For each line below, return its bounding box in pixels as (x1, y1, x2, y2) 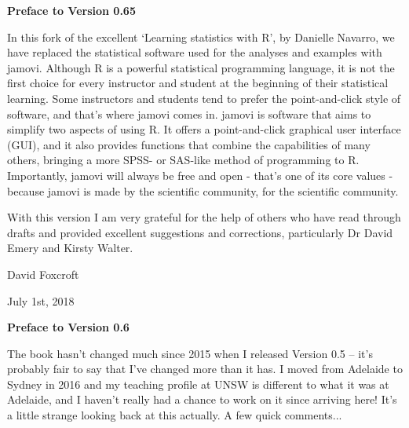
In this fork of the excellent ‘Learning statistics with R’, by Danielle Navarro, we (7, 28, 395, 45)
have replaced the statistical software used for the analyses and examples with (7, 44, 382, 60)
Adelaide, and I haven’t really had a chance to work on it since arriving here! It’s (7, 391, 397, 408)
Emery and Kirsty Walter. (7, 240, 133, 256)
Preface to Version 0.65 (7, 2, 136, 18)
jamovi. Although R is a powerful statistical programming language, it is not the (7, 59, 395, 75)
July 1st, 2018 (7, 292, 75, 309)
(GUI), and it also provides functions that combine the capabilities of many (7, 136, 371, 152)
